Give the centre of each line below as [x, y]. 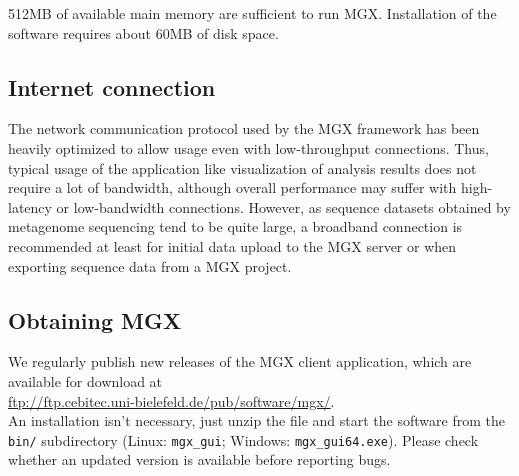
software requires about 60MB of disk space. [143, 32]
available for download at [85, 380]
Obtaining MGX [95, 319]
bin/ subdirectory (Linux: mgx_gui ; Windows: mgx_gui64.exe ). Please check [243, 439]
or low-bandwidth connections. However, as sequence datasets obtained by [283, 206]
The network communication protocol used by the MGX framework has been [244, 128]
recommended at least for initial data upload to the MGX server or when [232, 245]
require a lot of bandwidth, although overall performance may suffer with [232, 187]
